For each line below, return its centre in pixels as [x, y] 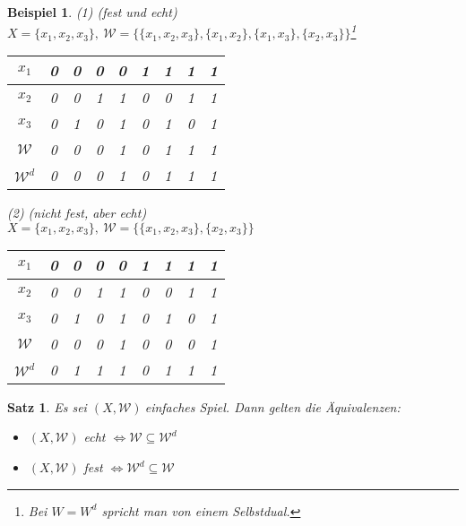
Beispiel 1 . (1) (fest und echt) [92, 12]
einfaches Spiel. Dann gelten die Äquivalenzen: [272, 406]
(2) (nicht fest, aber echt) [77, 213]
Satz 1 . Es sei [47, 406]
